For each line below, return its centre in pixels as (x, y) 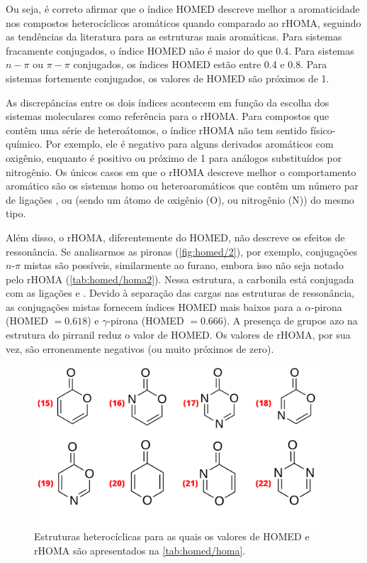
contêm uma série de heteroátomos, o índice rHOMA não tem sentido (157, 130)
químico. (24, 144)
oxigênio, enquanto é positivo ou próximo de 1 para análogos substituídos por (174, 157)
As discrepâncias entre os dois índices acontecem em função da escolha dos (168, 102)
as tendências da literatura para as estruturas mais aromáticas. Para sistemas (174, 37)
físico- (323, 130)
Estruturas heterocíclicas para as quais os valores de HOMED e (172, 536)
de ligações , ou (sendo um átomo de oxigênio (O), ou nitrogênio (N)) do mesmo (180, 199)
